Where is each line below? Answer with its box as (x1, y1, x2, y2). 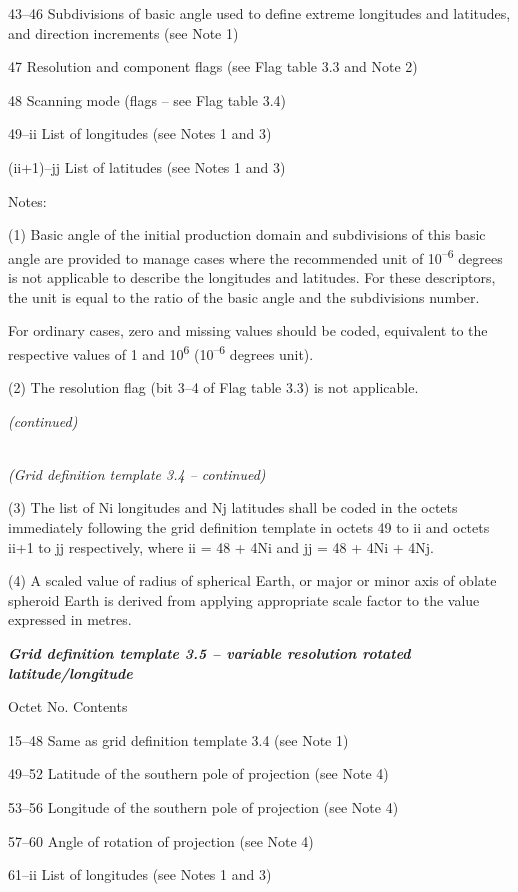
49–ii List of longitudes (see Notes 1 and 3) (8, 123, 272, 144)
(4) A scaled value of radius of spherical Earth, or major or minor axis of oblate (8, 570, 497, 591)
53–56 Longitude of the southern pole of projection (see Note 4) (8, 796, 399, 817)
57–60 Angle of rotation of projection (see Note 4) (8, 830, 314, 851)
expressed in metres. (8, 609, 132, 630)
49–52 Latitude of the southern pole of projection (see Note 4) (8, 763, 389, 784)
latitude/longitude (8, 662, 133, 683)
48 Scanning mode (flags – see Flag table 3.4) (8, 89, 286, 110)
